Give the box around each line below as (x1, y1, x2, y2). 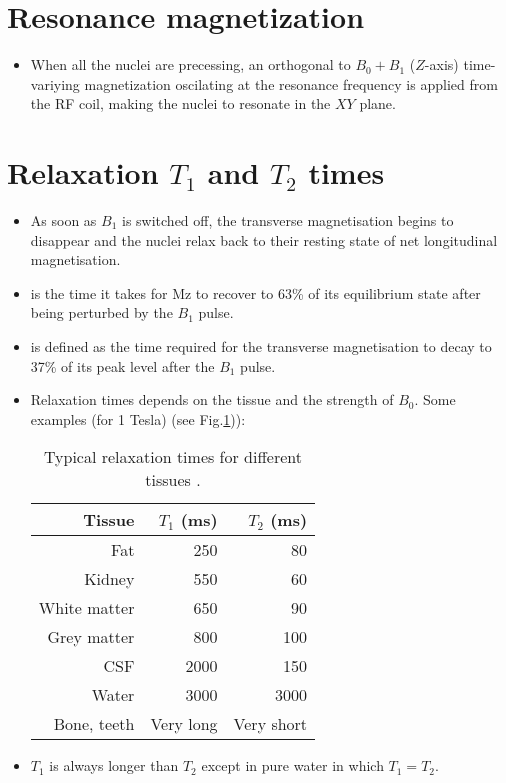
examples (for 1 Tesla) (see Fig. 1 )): (30, 408, 246, 429)
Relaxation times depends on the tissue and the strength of (30, 389, 394, 410)
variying (30, 73, 80, 94)
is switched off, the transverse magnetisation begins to (122, 210, 454, 231)
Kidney (84, 567, 135, 591)
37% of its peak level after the (30, 355, 215, 376)
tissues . (145, 468, 201, 492)
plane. (359, 93, 396, 114)
